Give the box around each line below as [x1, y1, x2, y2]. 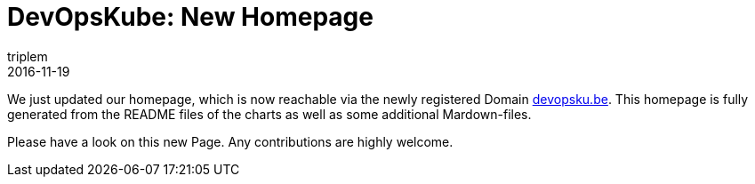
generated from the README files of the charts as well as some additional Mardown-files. [7, 106, 532, 122]
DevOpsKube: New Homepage [7, 2, 373, 32]
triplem [7, 48, 48, 64]
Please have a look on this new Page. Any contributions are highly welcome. [7, 133, 454, 149]
